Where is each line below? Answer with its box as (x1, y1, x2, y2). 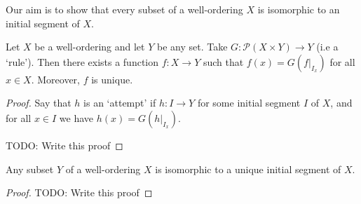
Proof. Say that (6, 95, 71, 110)
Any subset (6, 161, 54, 176)
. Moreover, (31, 72, 81, 86)
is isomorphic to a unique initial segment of (155, 161, 341, 176)
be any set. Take (156, 39, 228, 54)
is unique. (91, 72, 133, 86)
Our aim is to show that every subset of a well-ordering (6, 2, 243, 16)
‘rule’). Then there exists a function (6, 54, 159, 69)
